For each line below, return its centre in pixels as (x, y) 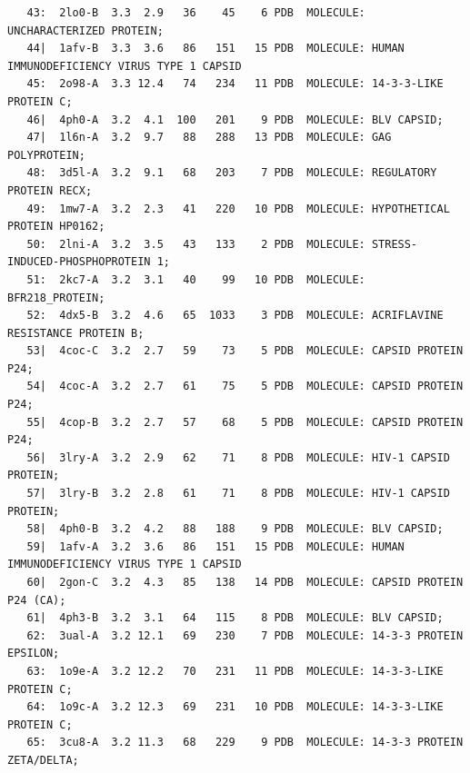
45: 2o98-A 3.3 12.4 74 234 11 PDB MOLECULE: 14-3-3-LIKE (235, 84)
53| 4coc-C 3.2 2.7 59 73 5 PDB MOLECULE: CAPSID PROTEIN (245, 351)
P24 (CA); (37, 600)
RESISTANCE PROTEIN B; (76, 333)
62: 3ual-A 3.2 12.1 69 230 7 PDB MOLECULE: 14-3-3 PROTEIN (245, 635)
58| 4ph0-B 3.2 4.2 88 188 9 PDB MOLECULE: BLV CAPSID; (235, 529)
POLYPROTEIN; (46, 155)
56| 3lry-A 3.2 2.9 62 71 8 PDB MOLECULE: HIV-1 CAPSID (238, 457)
